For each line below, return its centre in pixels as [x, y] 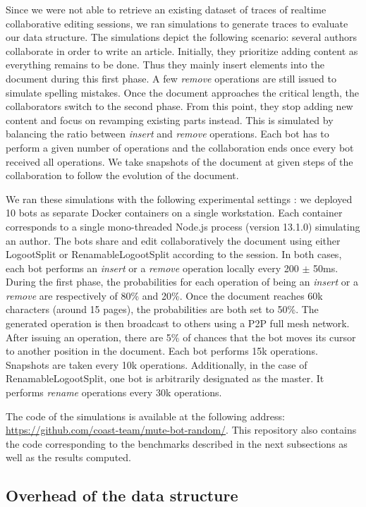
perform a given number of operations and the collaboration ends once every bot [180, 147]
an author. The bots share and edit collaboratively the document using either [173, 240]
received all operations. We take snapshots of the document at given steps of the [179, 161]
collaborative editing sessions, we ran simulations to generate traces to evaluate [177, 23]
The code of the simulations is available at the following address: [145, 416]
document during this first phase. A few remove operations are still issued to [171, 78]
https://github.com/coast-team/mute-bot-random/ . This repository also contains [181, 430]
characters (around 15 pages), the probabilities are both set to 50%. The [162, 309]
